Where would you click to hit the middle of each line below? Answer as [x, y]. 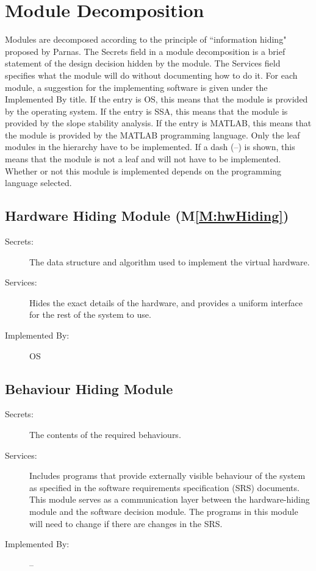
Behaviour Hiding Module [89, 388]
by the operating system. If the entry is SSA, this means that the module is [146, 111]
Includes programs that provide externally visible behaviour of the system [167, 476]
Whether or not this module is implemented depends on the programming [143, 171]
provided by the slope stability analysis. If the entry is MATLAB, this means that [158, 123]
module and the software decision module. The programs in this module [164, 511]
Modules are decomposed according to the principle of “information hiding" [146, 39]
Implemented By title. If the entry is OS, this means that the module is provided [156, 99]
